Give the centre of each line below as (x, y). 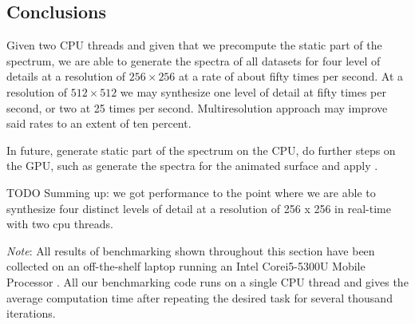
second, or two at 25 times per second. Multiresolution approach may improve (197, 107)
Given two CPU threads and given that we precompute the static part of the (194, 45)
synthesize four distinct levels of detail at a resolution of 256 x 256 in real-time (199, 208)
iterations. (31, 313)
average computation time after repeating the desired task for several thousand (200, 297)
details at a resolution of (66, 76)
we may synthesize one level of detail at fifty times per (253, 91)
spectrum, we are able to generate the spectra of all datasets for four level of (194, 60)
